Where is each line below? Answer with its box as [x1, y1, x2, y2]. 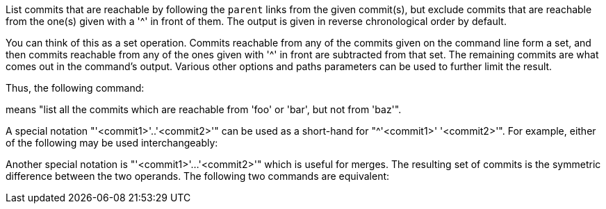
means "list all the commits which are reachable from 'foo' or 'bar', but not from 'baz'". [6, 103, 402, 115]
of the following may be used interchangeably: [6, 137, 218, 149]
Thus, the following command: [6, 82, 145, 94]
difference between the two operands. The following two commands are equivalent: [6, 170, 390, 182]
